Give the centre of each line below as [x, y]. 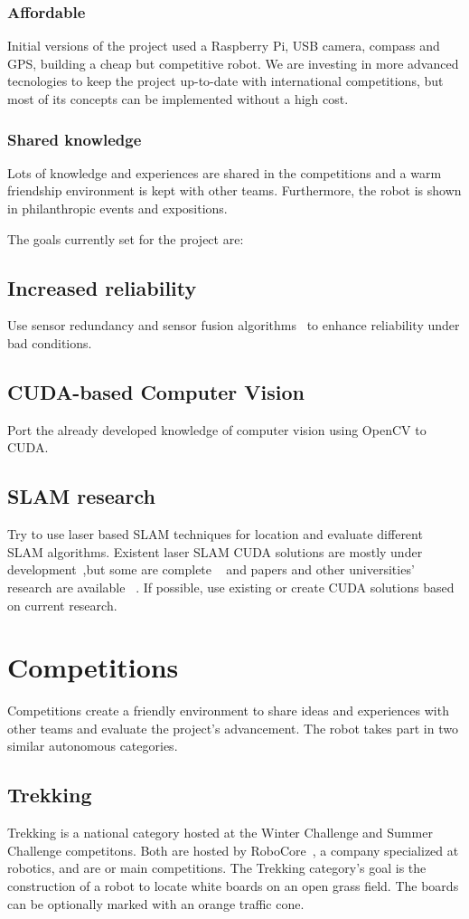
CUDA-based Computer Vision [156, 391]
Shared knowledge [75, 139]
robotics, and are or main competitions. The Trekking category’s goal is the [217, 868]
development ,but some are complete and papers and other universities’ [211, 569]
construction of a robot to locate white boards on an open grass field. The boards [233, 886]
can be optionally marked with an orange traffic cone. [156, 903]
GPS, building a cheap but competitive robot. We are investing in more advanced [233, 63]
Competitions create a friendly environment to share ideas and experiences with [228, 711]
